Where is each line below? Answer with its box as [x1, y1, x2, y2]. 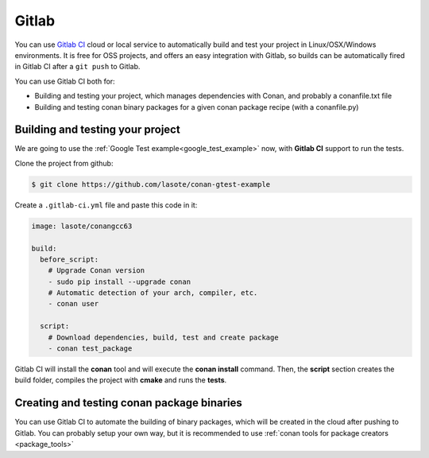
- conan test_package [48, 344, 133, 353]
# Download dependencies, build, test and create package [48, 332, 279, 342]
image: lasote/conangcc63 [31, 221, 133, 231]
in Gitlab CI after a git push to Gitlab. [14, 62, 141, 72]
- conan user [48, 299, 99, 309]
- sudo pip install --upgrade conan [48, 277, 191, 286]
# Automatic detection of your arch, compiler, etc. [48, 289, 258, 297]
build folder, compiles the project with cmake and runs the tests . [14, 375, 227, 385]
